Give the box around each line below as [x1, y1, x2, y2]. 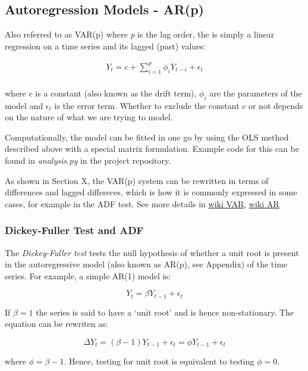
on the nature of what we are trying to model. [5, 111, 173, 123]
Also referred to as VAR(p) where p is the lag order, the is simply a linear [5, 28, 275, 40]
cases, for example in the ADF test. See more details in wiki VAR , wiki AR [5, 197, 279, 210]
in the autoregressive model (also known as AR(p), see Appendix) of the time [5, 258, 288, 270]
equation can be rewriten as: [5, 317, 108, 330]
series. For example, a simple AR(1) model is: [5, 269, 171, 282]
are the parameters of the [209, 86, 302, 99]
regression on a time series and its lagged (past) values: [5, 39, 206, 52]
